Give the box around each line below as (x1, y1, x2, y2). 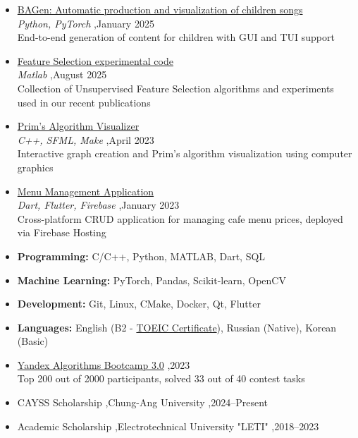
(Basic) (17, 334, 49, 348)
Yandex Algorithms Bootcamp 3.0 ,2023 (17, 357, 190, 372)
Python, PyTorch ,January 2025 (17, 16, 154, 30)
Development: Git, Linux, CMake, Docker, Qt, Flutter (17, 296, 261, 311)
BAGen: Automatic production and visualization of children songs (17, 2, 303, 16)
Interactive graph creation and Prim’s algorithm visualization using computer (17, 146, 352, 161)
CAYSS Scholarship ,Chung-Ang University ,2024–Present (17, 395, 268, 410)
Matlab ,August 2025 (17, 67, 107, 82)
